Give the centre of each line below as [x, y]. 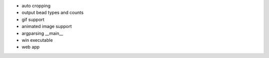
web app [31, 47]
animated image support [47, 27]
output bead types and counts [53, 13]
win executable [37, 40]
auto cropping [36, 6]
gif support [33, 19]
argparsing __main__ [42, 33]
